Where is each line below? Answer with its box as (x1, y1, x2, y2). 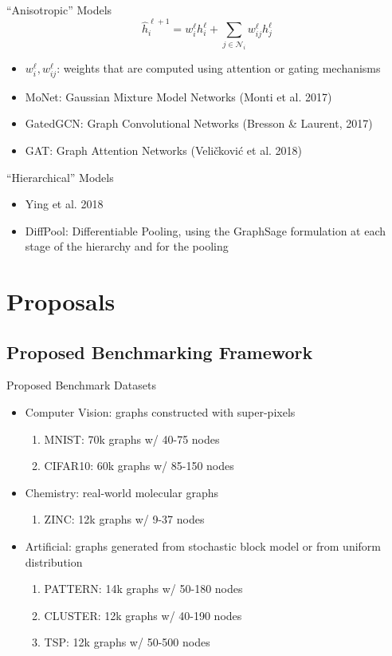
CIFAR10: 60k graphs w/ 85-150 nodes (44, 457, 234, 474)
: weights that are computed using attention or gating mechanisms (57, 59, 381, 76)
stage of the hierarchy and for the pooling (25, 238, 229, 255)
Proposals (6, 285, 116, 318)
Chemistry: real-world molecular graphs (25, 484, 219, 500)
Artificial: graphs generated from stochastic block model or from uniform (25, 538, 381, 555)
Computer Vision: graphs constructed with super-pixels (25, 404, 296, 421)
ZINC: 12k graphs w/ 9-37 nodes (44, 511, 205, 528)
